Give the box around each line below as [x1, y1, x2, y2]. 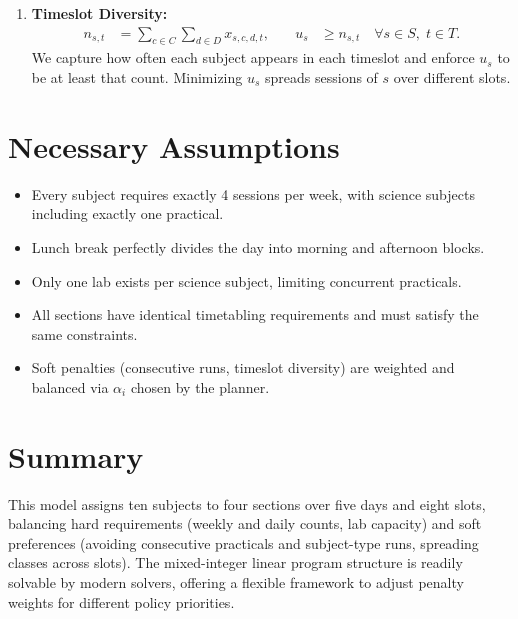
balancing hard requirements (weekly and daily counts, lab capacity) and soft [8, 513, 482, 534]
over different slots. [393, 67, 511, 88]
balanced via [31, 376, 109, 397]
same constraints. [31, 323, 138, 344]
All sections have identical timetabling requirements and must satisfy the [31, 304, 479, 325]
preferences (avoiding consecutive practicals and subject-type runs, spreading [8, 532, 479, 553]
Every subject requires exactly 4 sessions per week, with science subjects [31, 183, 475, 204]
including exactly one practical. [31, 203, 224, 224]
